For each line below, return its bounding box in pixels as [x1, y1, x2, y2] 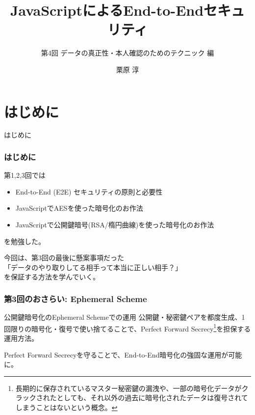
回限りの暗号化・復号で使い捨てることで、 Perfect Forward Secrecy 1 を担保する [4, 322, 251, 333]
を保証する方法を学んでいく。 [4, 272, 100, 282]
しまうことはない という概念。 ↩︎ [15, 402, 118, 413]
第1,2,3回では [4, 170, 46, 180]
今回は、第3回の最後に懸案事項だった [4, 252, 124, 263]
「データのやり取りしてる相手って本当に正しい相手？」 [4, 262, 182, 272]
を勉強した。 [4, 236, 45, 246]
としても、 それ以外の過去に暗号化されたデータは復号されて [56, 392, 248, 403]
